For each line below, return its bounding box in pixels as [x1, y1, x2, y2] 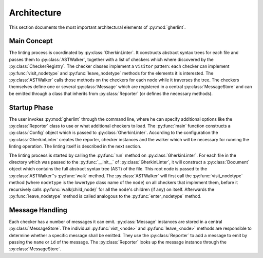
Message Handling [9, 206, 68, 214]
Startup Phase [9, 103, 54, 111]
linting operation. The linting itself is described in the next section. [9, 144, 142, 149]
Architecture [9, 7, 62, 18]
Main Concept [9, 37, 53, 45]
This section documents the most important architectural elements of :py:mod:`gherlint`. [9, 24, 186, 30]
